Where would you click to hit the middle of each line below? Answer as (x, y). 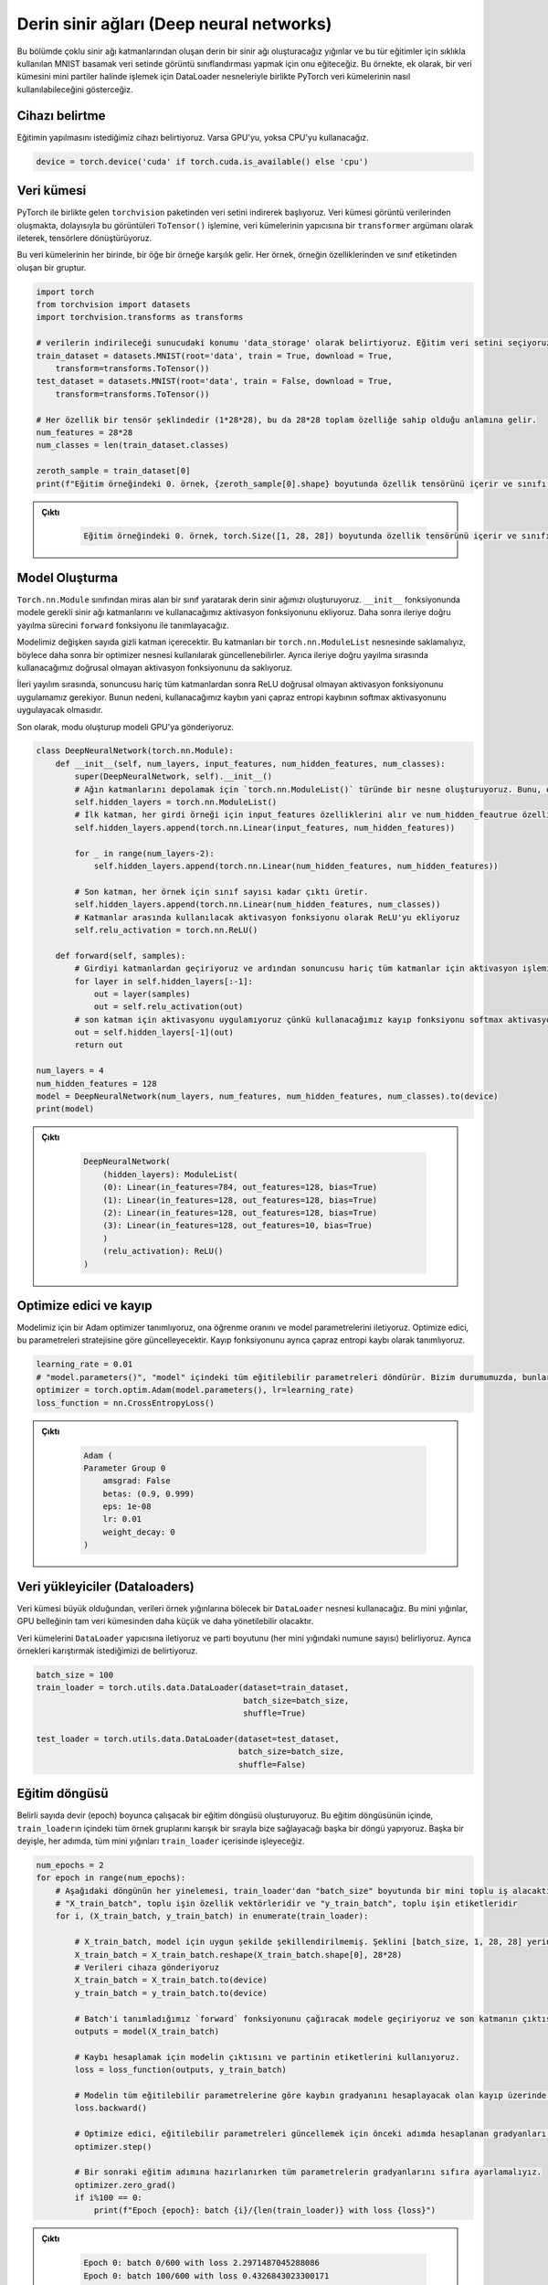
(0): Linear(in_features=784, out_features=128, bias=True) (240, 1187)
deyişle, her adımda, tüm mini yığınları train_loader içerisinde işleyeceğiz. (161, 1841)
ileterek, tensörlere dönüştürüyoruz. (84, 238)
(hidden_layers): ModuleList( (170, 1174)
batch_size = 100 (75, 1674)
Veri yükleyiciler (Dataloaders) (106, 1586)
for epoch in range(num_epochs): (111, 1878)
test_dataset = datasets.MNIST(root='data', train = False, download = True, (214, 381)
